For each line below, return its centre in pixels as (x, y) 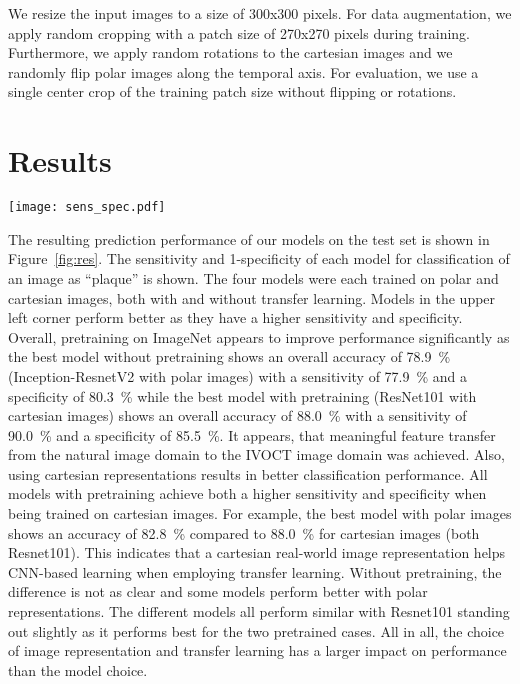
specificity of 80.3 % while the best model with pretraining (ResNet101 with (242, 395)
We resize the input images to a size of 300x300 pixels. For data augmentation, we (260, 13)
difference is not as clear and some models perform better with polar (218, 591)
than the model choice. (78, 669)
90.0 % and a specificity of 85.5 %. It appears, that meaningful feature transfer (252, 434)
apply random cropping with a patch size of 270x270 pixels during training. (239, 32)
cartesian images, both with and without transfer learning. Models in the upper (252, 297)
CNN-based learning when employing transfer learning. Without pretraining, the (255, 571)
